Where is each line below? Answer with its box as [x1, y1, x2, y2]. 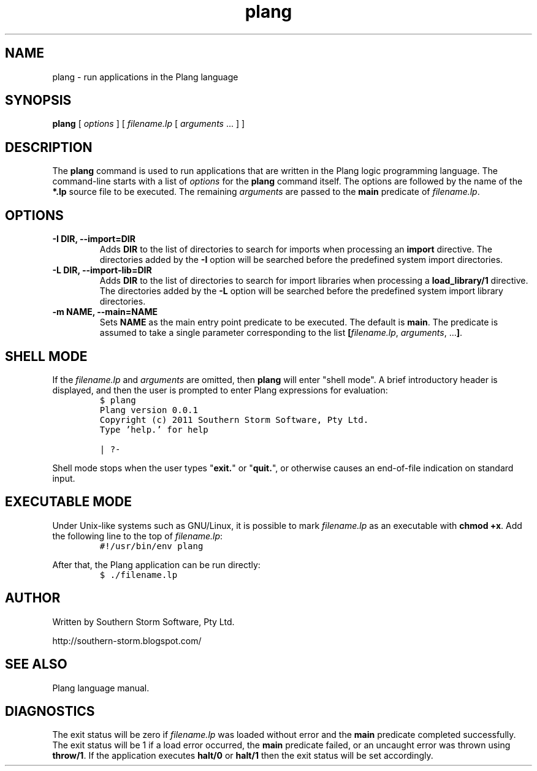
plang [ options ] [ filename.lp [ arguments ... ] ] [52, 118, 245, 129]
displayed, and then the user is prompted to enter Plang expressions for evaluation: [52, 384, 388, 395]
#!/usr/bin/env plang [99, 541, 204, 551]
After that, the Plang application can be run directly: [52, 559, 261, 570]
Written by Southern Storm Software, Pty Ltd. [52, 616, 235, 627]
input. [52, 473, 75, 484]
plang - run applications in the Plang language [52, 71, 238, 82]
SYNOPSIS [5, 93, 72, 108]
